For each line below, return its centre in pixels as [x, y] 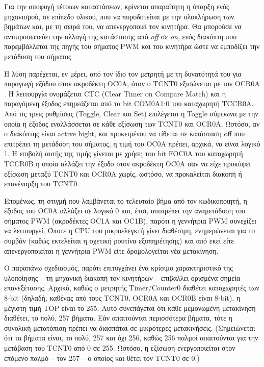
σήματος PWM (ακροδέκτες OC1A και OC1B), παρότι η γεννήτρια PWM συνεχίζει [130, 220]
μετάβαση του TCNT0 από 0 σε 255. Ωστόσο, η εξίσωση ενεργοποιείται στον [120, 348]
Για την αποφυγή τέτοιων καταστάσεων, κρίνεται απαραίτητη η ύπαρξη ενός [117, 6]
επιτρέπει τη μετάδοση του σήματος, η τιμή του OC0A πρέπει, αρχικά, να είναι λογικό [132, 143]
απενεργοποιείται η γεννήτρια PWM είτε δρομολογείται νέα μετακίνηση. [111, 250]
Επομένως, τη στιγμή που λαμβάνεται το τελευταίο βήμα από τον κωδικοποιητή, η [126, 200]
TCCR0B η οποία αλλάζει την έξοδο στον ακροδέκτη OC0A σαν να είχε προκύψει [128, 163]
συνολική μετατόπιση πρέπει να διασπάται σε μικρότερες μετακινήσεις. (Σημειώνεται [130, 327]
